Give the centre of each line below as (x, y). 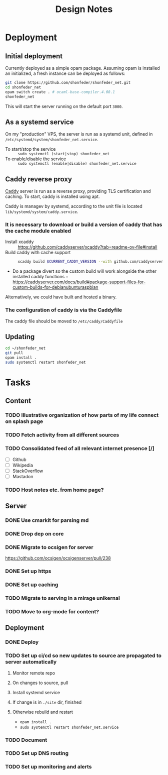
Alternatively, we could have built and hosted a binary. (61, 297)
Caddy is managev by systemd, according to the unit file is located (74, 206)
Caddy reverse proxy (39, 179)
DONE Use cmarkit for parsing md (47, 520)
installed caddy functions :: (40, 277)
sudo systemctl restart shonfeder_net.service (69, 727)
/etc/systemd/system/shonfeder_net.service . (52, 140)
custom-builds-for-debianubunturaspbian (55, 287)
